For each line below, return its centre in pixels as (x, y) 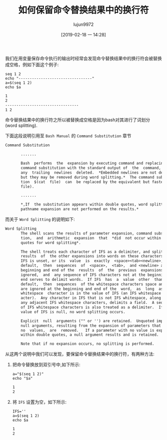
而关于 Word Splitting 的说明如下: (40, 220)
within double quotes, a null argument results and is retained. (90, 335)
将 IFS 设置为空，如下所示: (40, 402)
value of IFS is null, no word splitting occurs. (73, 312)
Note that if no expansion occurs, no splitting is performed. (87, 344)
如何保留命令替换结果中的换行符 (83, 10)
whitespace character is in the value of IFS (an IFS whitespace (91, 293)
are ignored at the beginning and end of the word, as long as (92, 289)
